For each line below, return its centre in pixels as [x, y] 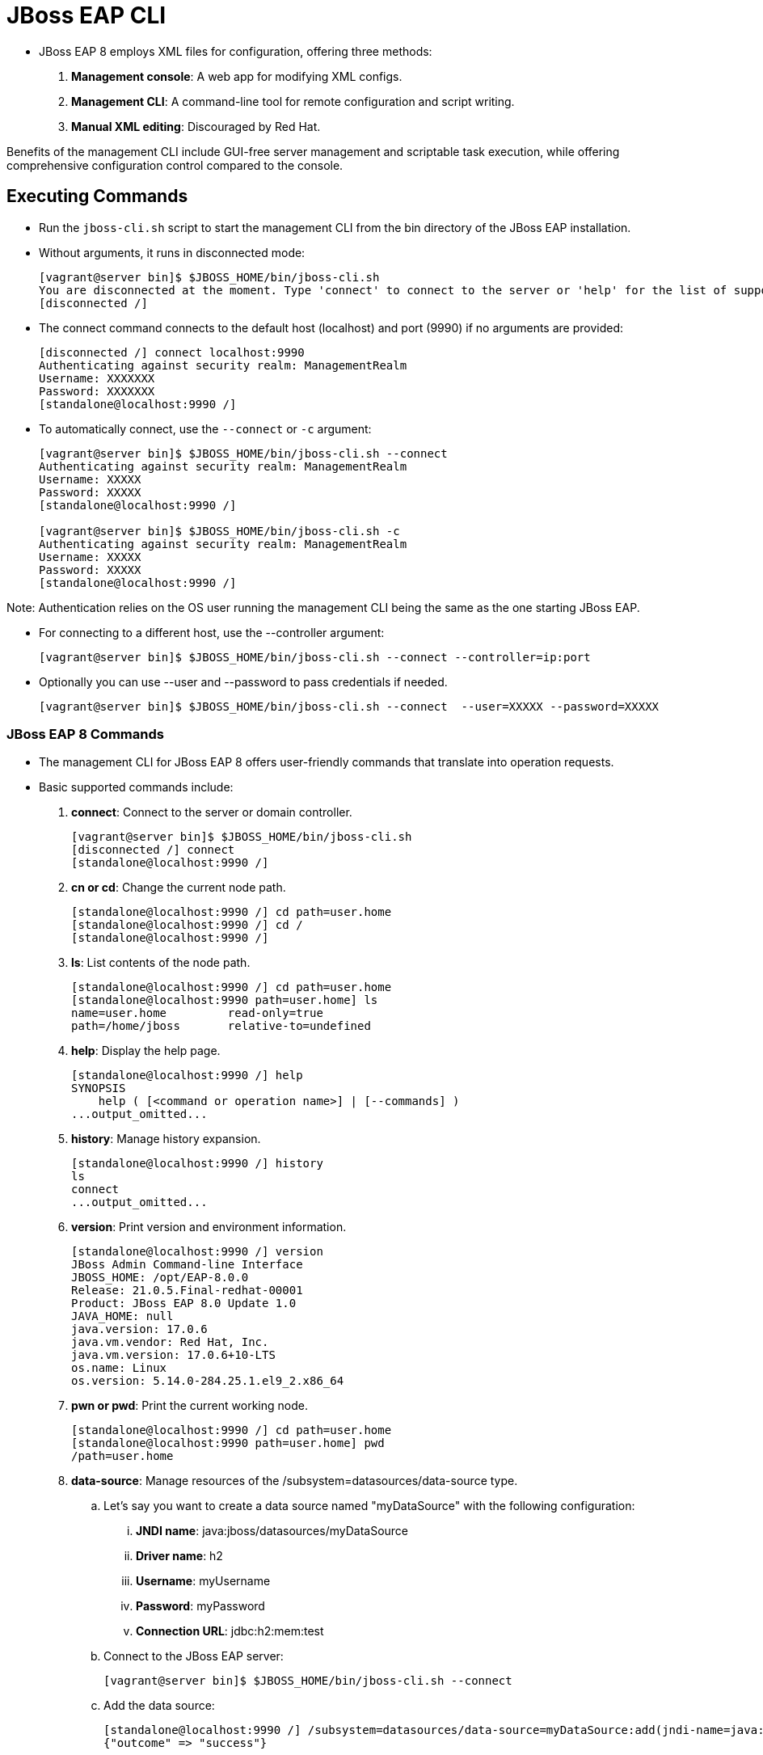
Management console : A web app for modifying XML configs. [237, 76]
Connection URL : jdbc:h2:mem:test [230, 1631]
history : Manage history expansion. [166, 1139]
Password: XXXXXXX [97, 391]
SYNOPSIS [99, 1088]
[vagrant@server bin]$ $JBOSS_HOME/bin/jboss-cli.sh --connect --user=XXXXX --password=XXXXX [349, 706]
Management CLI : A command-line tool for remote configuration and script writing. [293, 101]
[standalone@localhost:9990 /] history [197, 1164]
